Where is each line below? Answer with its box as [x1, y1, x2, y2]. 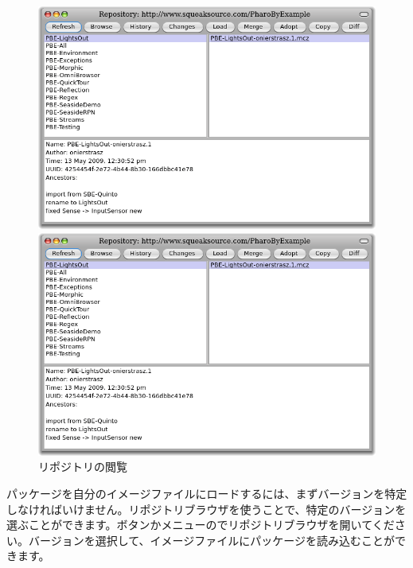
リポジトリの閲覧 [38, 458, 127, 475]
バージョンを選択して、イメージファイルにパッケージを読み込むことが [28, 531, 395, 548]
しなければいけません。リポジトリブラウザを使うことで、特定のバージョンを [6, 500, 407, 517]
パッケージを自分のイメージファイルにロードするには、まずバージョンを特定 [6, 485, 407, 502]
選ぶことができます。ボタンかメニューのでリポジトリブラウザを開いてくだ [6, 516, 395, 533]
